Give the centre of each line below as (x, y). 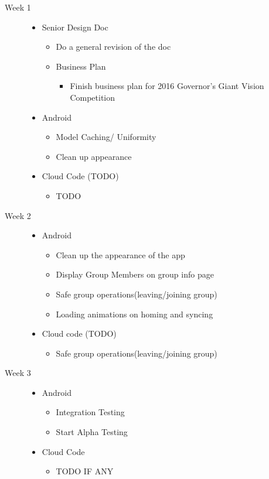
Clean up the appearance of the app (120, 254)
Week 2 (18, 215)
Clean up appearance (94, 156)
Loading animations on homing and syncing (134, 314)
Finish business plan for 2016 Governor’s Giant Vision (167, 86)
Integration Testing (90, 412)
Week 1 (18, 7)
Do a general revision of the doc (113, 47)
